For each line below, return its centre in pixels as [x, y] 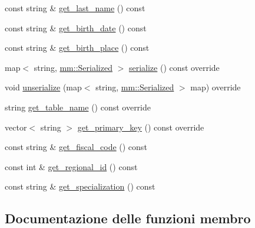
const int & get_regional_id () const [71, 166]
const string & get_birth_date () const [76, 27]
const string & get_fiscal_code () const [76, 147]
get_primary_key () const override [141, 127]
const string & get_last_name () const [75, 8]
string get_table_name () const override [78, 107]
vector [16, 127]
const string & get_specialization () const [80, 186]
